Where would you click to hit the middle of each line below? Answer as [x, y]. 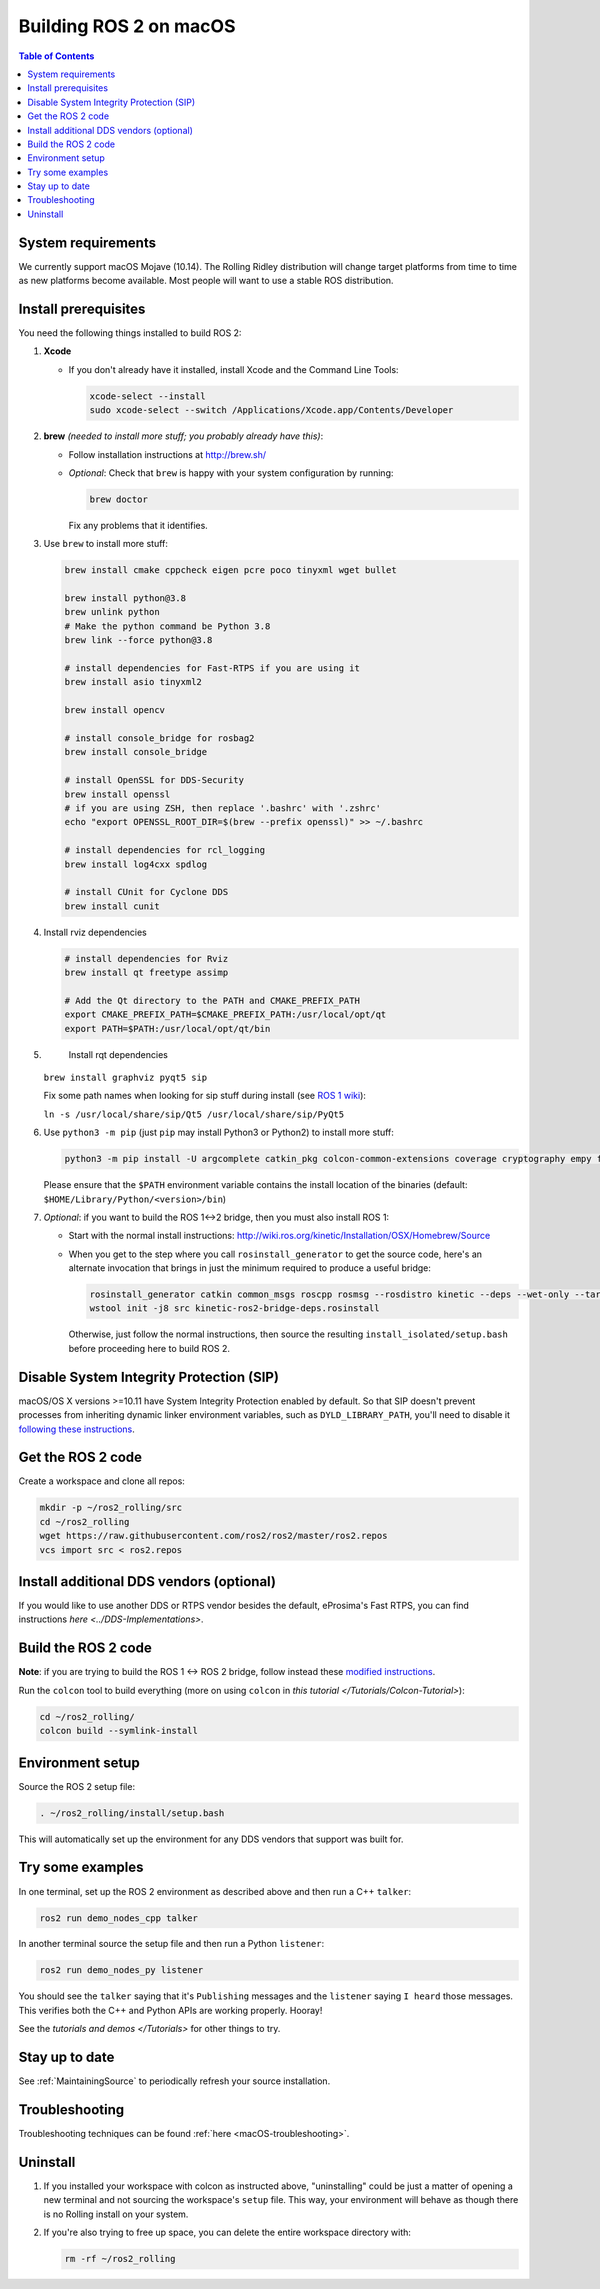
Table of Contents [56, 56]
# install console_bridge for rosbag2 [159, 738]
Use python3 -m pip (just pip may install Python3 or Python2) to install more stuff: [219, 1132]
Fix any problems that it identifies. [138, 525]
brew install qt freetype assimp [146, 973]
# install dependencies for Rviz [146, 958]
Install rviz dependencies [95, 932]
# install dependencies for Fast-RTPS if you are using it [212, 668]
